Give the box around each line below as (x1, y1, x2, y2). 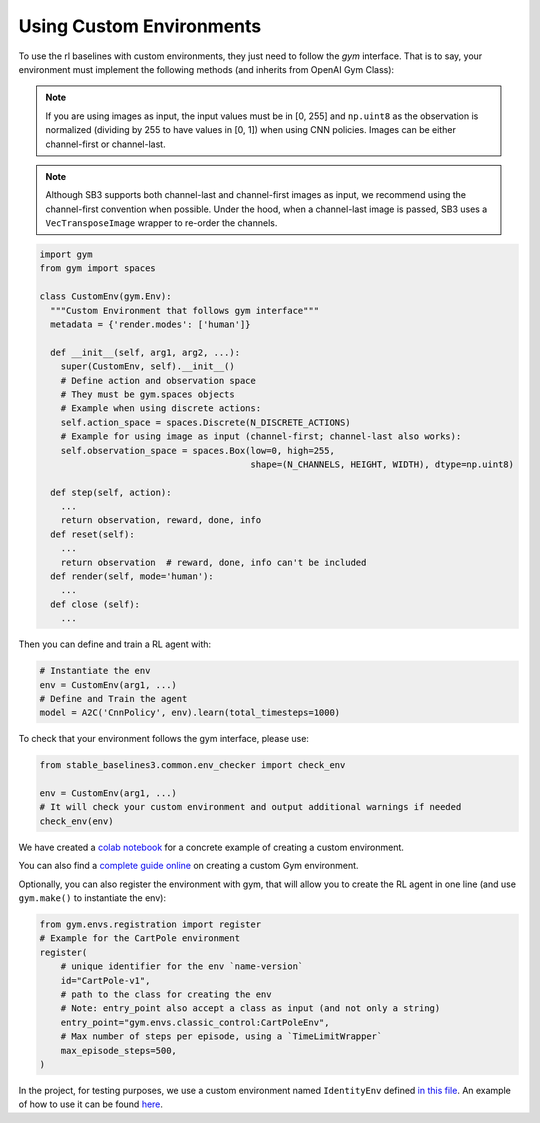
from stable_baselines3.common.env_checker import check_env (39, 760, 346, 771)
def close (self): (50, 598, 140, 610)
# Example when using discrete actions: (60, 403, 262, 414)
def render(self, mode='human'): (50, 571, 214, 582)
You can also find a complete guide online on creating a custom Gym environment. (18, 860, 359, 872)
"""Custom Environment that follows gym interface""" (50, 305, 320, 316)
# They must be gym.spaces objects (60, 388, 235, 400)
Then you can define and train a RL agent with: (18, 638, 212, 650)
